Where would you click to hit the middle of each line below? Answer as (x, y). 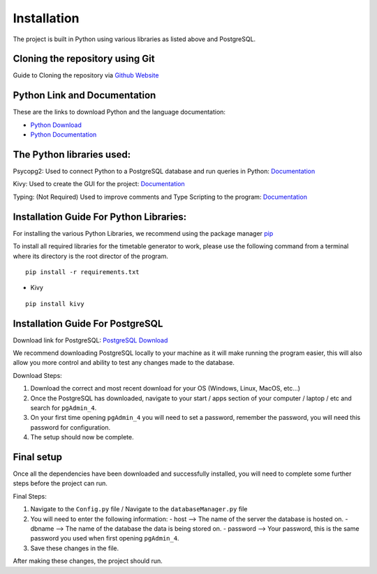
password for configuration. (71, 427)
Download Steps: (37, 375)
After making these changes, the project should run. (88, 561)
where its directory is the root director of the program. (91, 256)
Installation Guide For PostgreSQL (88, 323)
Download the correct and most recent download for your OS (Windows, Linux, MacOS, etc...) (165, 388)
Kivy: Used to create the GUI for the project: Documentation (99, 184)
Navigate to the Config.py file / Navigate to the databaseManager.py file (139, 509)
